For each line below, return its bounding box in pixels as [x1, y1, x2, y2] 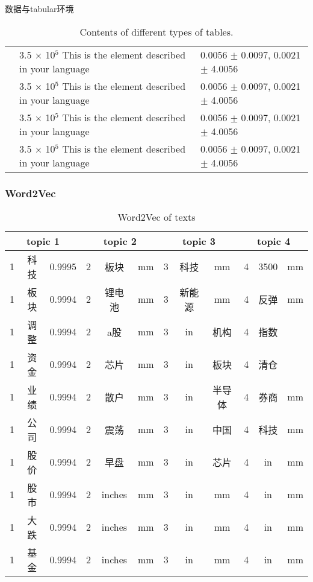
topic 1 [26, 233, 60, 248]
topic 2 [103, 233, 137, 248]
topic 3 [182, 233, 216, 248]
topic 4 [257, 233, 291, 248]
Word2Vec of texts [117, 209, 196, 224]
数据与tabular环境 [5, 2, 74, 14]
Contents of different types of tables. [79, 24, 234, 39]
